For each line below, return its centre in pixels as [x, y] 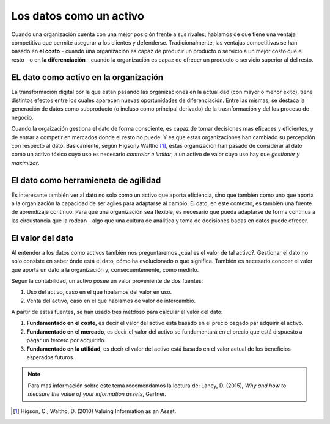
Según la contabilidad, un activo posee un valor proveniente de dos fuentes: [107, 280]
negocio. [22, 117]
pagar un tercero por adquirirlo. [66, 340]
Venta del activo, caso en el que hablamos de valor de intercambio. [111, 301]
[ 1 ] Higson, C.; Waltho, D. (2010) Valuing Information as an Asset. [95, 411]
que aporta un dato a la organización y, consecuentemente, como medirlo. [105, 269]
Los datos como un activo [78, 16]
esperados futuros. [50, 357]
